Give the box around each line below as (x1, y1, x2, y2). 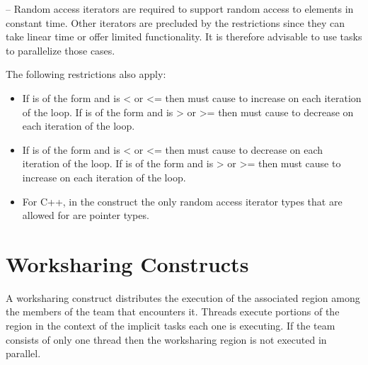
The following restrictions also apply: (6, 67, 166, 82)
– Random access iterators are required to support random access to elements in (6, 1, 354, 16)
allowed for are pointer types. (22, 208, 149, 223)
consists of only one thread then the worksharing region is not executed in (6, 332, 327, 347)
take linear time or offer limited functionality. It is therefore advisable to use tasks (6, 29, 362, 44)
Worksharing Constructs (6, 249, 249, 278)
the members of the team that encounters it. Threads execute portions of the (6, 304, 340, 319)
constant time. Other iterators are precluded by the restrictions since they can (6, 15, 345, 30)
